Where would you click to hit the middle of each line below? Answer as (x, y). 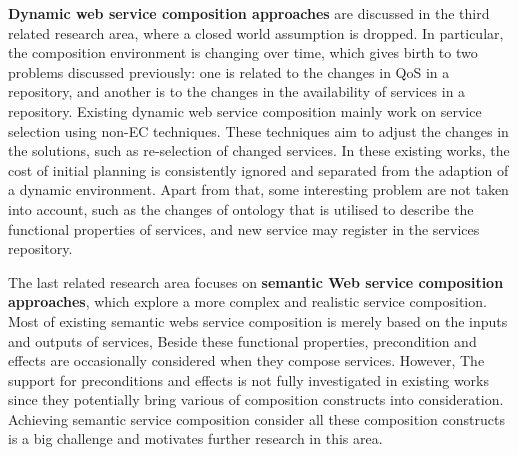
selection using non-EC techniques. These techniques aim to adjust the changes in (258, 130)
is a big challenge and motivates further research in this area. (195, 438)
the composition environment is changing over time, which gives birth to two (243, 52)
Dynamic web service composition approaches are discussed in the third (249, 13)
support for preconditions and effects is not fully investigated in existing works (248, 379)
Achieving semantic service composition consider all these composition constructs (256, 418)
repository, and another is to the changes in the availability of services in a (237, 91)
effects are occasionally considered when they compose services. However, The (246, 360)
